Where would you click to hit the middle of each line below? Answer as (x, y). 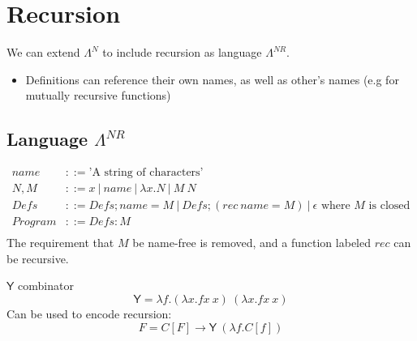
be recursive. (38, 258)
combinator (46, 286)
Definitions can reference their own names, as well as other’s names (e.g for (212, 79)
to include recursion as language (182, 52)
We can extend (43, 52)
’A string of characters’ (146, 173)
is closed (389, 206)
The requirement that (60, 243)
